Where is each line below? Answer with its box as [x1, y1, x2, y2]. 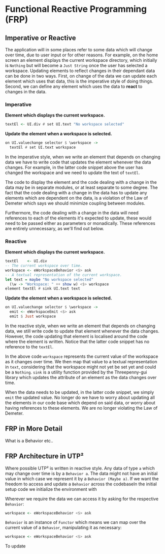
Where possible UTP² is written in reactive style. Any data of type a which [5, 465, 155, 471]
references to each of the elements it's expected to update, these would [5, 215, 152, 221]
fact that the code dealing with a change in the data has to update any [5, 189, 147, 196]
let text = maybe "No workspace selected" [5, 277, 94, 282]
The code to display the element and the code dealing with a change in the [5, 179, 157, 185]
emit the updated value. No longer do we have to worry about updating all [5, 394, 155, 400]
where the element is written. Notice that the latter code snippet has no [5, 339, 150, 344]
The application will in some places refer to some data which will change [5, 47, 153, 52]
